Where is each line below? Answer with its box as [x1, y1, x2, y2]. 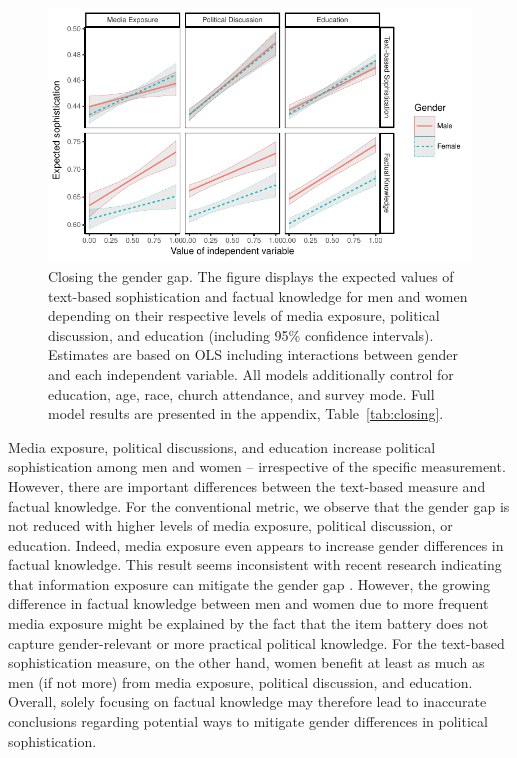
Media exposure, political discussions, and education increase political [8, 436, 436, 457]
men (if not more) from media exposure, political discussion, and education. [8, 671, 473, 692]
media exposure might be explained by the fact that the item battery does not [8, 613, 489, 634]
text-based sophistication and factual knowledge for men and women [48, 285, 468, 306]
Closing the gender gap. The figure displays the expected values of [48, 265, 454, 286]
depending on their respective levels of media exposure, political [48, 305, 440, 326]
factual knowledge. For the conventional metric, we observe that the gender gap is [8, 495, 510, 516]
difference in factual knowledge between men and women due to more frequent [8, 593, 489, 614]
